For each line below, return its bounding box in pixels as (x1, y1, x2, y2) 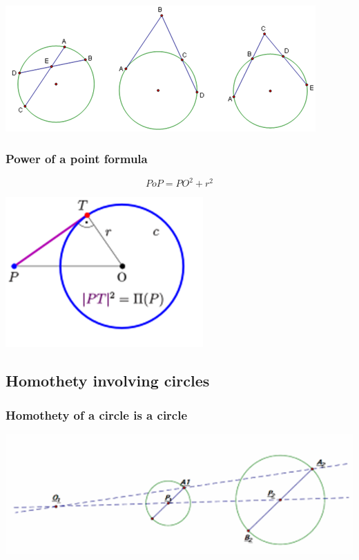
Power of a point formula (6, 149, 148, 167)
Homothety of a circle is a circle (6, 406, 188, 423)
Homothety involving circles (6, 370, 210, 391)
